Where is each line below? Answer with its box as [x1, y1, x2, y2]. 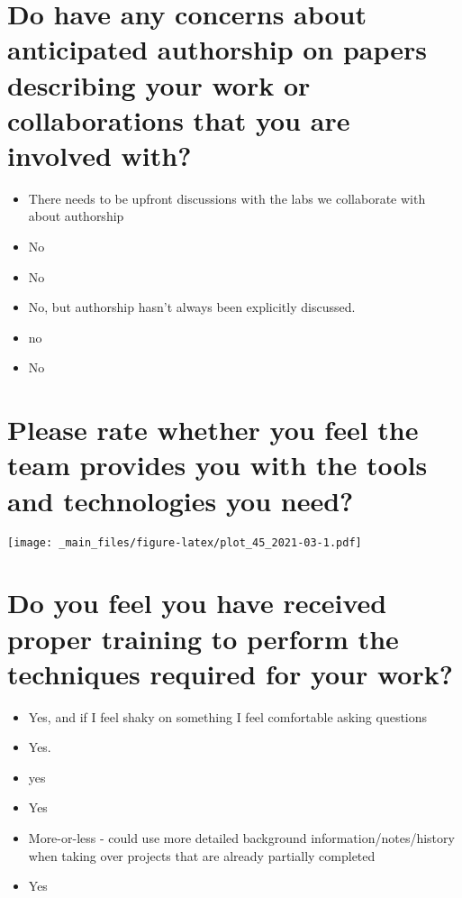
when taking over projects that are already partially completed [28, 846, 376, 865]
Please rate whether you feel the [7, 411, 419, 448]
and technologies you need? [7, 481, 354, 518]
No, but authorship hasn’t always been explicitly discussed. [28, 298, 356, 316]
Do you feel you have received [7, 584, 387, 621]
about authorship [28, 206, 124, 225]
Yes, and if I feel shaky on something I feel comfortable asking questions [28, 707, 428, 726]
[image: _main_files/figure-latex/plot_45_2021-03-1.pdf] [7, 536, 362, 549]
